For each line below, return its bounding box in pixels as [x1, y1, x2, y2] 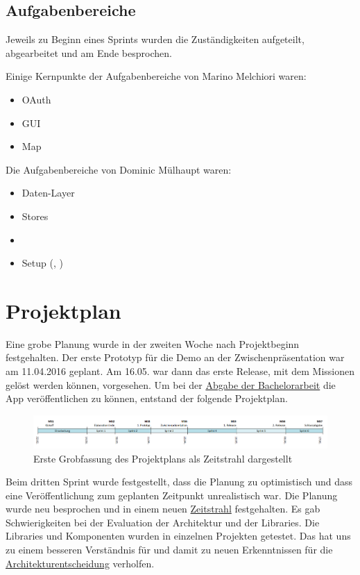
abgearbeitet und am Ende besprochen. [6, 45, 172, 60]
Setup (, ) [22, 256, 63, 270]
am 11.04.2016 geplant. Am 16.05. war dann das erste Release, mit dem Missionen [6, 364, 355, 378]
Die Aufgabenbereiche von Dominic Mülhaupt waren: [6, 162, 232, 176]
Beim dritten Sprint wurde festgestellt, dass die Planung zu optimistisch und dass [6, 474, 353, 489]
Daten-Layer [22, 185, 75, 200]
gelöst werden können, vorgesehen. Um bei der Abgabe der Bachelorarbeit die [6, 377, 336, 392]
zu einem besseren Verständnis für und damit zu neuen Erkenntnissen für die [6, 542, 333, 557]
